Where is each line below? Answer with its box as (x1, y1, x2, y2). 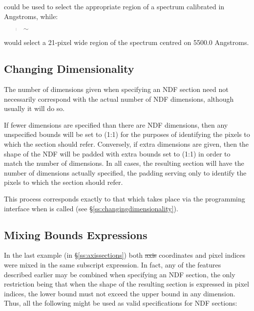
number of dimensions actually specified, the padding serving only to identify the (4, 167, 247, 178)
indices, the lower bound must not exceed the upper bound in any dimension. (4, 288, 235, 298)
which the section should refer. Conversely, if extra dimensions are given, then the (4, 138, 249, 149)
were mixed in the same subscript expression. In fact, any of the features (4, 259, 221, 269)
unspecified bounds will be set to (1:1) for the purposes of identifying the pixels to (4, 129, 250, 139)
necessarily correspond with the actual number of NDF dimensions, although (4, 93, 234, 104)
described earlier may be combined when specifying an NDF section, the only (4, 269, 235, 279)
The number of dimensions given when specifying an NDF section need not (4, 84, 229, 94)
